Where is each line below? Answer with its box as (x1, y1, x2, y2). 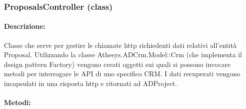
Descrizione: (4, 21, 45, 31)
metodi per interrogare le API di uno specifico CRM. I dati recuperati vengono (4, 68, 241, 79)
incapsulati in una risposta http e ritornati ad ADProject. (4, 78, 177, 88)
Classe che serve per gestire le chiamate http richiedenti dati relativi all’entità (4, 40, 237, 50)
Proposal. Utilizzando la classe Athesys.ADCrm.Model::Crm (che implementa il (4, 49, 242, 60)
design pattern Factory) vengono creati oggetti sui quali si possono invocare (4, 59, 231, 69)
